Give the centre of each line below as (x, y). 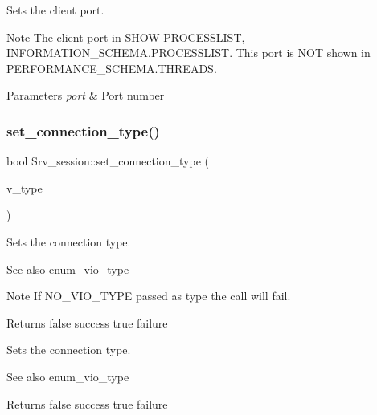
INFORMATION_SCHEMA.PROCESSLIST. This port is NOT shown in (188, 53)
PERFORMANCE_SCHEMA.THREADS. (112, 68)
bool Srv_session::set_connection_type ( (108, 161)
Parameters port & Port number (86, 95)
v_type (25, 187)
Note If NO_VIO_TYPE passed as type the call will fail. (149, 296)
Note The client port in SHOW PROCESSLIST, (126, 37)
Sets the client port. (55, 10)
